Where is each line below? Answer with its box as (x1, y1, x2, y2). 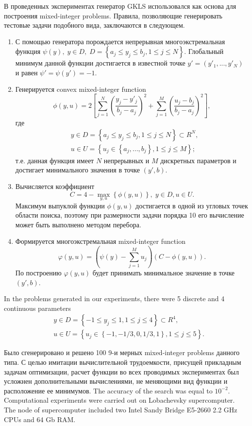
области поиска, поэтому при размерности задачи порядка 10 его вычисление (15, 210, 244, 220)
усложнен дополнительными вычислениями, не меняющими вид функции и (4, 376, 228, 386)
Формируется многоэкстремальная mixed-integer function (15, 236, 185, 246)
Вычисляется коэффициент (15, 181, 95, 191)
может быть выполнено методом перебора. (15, 220, 141, 229)
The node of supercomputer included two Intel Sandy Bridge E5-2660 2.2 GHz (4, 404, 237, 414)
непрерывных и (103, 155, 150, 165)
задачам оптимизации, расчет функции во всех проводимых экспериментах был (4, 366, 239, 376)
